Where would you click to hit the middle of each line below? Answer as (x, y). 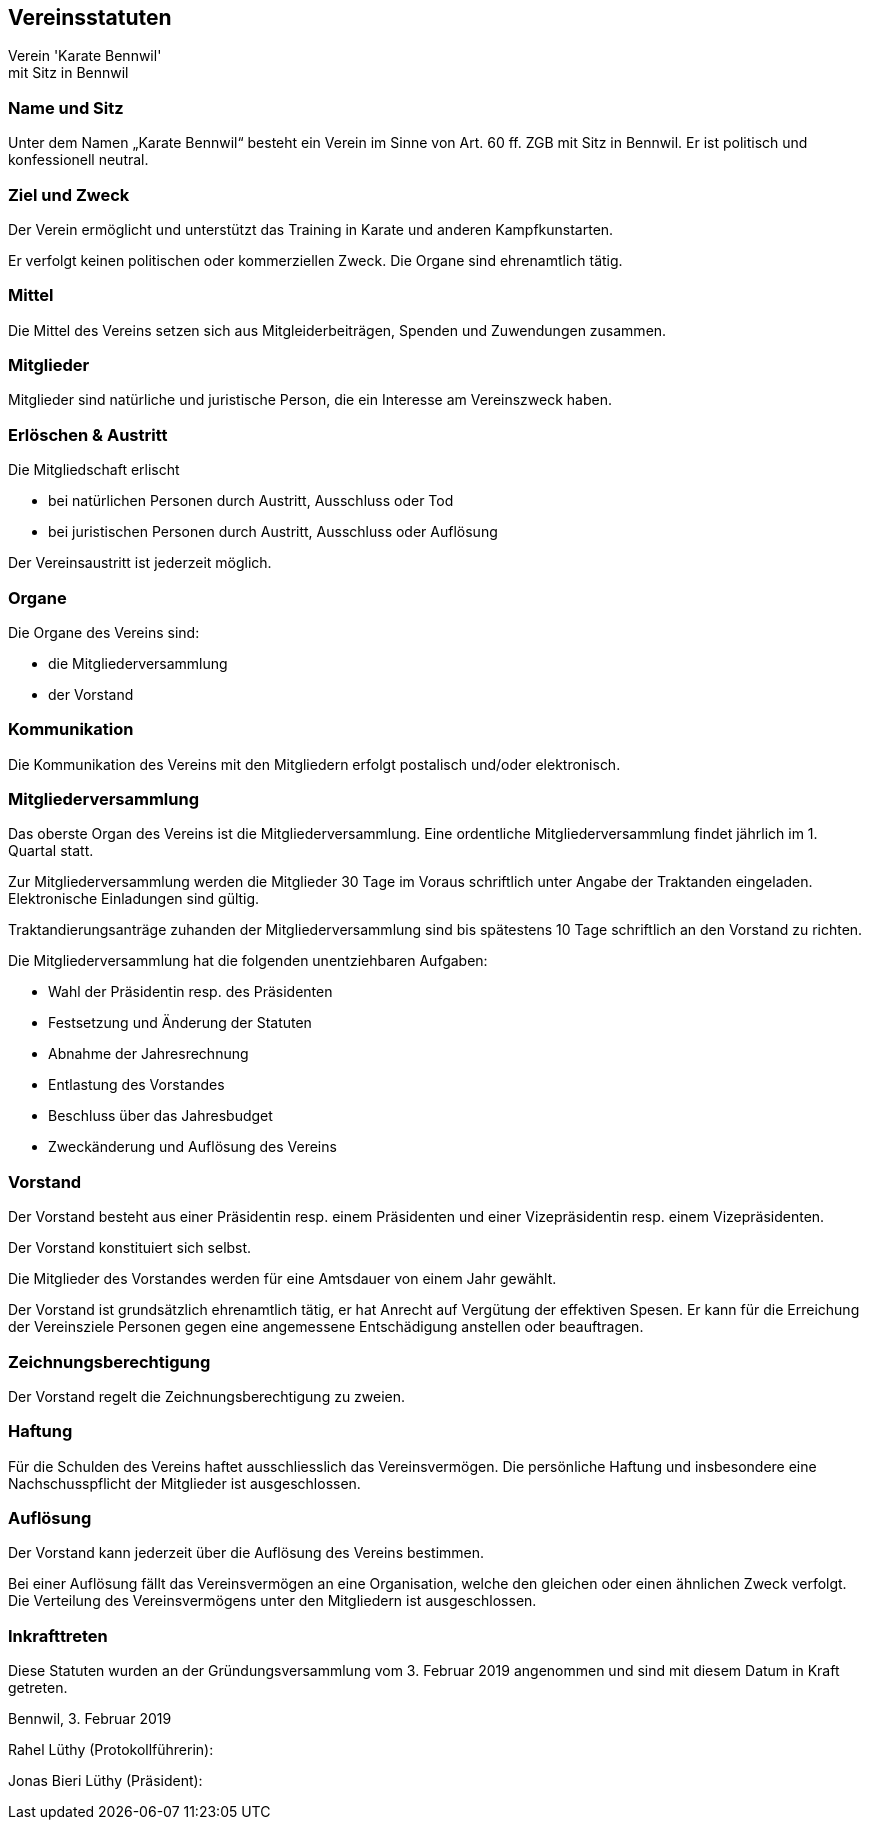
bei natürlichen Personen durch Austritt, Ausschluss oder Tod (251, 501)
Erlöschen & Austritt (88, 434)
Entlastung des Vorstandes (136, 1085)
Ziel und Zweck (69, 194)
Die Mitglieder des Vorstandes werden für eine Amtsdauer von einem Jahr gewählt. (282, 1279)
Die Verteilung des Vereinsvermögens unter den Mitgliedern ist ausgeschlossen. (272, 1601)
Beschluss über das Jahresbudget (160, 1116)
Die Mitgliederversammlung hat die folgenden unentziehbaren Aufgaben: (248, 961)
